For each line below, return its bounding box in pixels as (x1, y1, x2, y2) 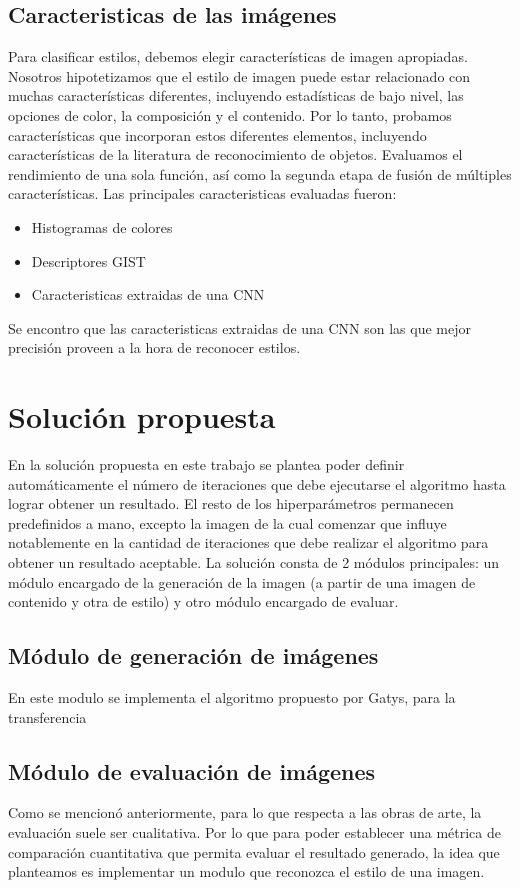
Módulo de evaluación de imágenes (8, 755, 376, 786)
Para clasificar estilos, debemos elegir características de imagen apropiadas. (8, 46, 468, 67)
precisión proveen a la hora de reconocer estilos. (8, 337, 301, 358)
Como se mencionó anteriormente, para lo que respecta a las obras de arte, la (8, 802, 482, 823)
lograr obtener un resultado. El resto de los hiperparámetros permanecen (8, 493, 454, 514)
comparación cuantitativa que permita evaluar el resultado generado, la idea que (8, 841, 500, 862)
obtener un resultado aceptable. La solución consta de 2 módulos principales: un (8, 552, 500, 573)
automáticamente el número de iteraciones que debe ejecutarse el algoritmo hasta (8, 473, 506, 494)
